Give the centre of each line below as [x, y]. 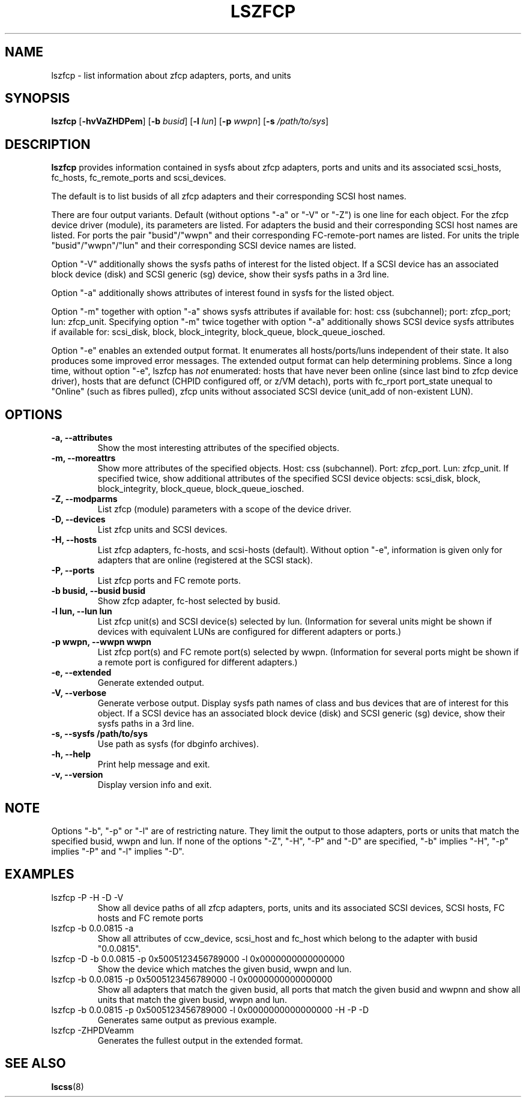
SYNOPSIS [38, 98]
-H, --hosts [74, 540]
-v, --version [77, 775]
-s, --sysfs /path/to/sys [99, 734]
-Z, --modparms [84, 499]
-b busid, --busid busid [98, 591]
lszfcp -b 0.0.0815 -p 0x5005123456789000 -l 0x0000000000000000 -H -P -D [210, 1010]
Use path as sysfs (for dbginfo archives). [178, 744]
